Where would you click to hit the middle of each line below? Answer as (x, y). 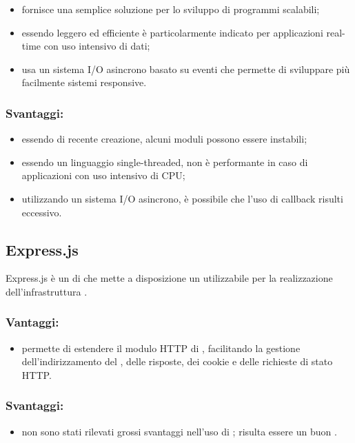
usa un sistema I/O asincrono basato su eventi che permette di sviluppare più (186, 69)
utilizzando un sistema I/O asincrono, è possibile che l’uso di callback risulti (182, 198)
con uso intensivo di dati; (97, 46)
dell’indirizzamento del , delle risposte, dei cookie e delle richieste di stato (177, 361)
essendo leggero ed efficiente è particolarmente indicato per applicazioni (172, 32)
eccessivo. (42, 212)
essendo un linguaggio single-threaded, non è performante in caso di (165, 162)
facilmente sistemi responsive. (84, 82)
